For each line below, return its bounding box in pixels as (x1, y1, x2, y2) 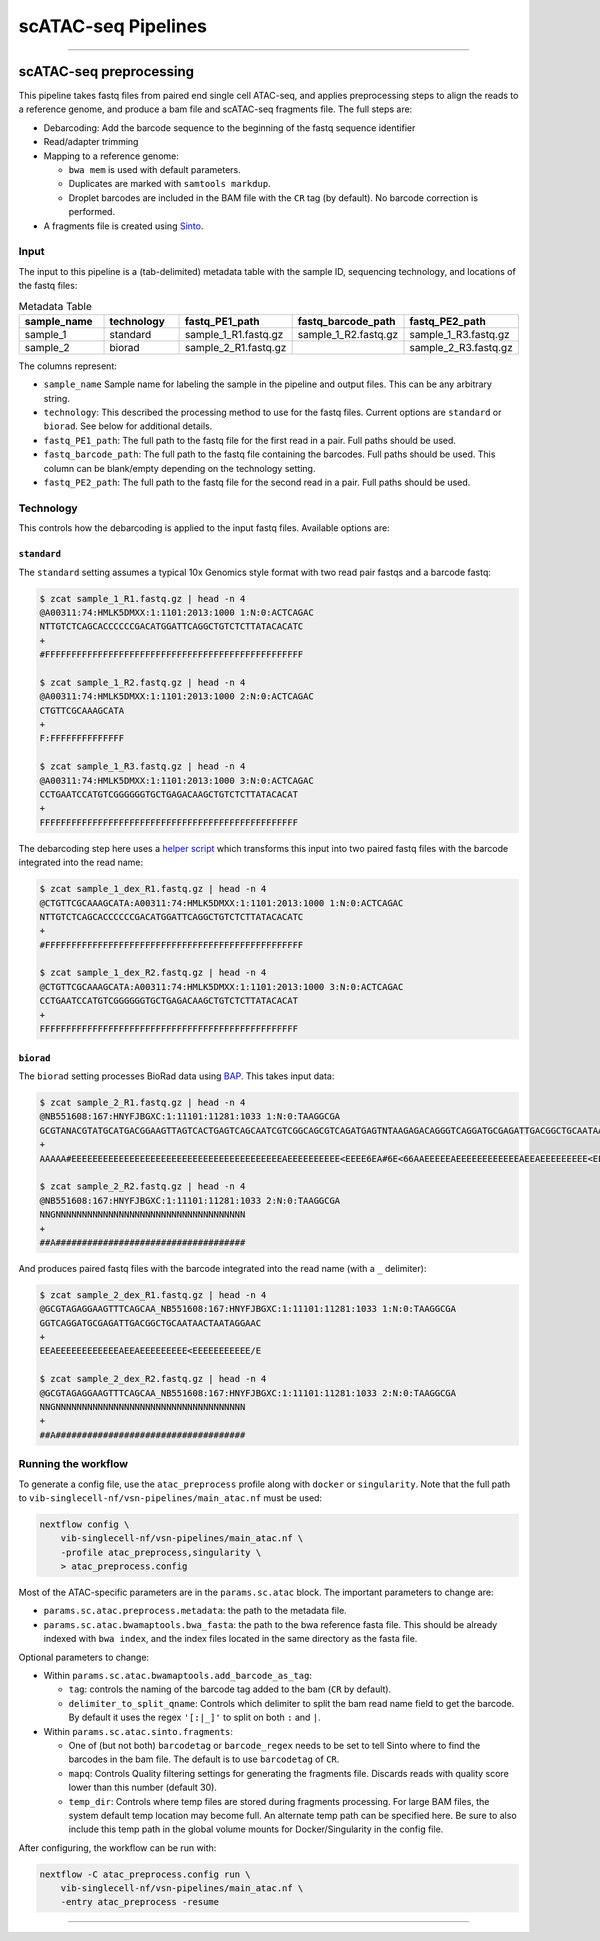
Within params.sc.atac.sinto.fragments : (43, 1725, 234, 1737)
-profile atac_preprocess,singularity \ (60, 1546, 262, 1558)
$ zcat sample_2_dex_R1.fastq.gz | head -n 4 (39, 1289, 267, 1300)
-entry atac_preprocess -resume (60, 1896, 220, 1908)
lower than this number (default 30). (68, 1781, 217, 1794)
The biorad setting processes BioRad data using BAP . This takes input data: (18, 1070, 335, 1082)
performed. (68, 206, 115, 218)
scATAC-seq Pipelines (18, 15, 208, 37)
